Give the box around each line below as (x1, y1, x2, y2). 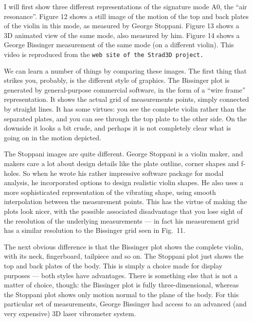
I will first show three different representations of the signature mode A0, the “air (4, 1, 247, 11)
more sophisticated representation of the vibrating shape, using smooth (4, 187, 216, 197)
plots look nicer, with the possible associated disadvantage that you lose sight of (4, 206, 243, 216)
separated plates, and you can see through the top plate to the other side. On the (4, 113, 247, 123)
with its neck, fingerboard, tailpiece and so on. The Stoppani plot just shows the (4, 251, 244, 261)
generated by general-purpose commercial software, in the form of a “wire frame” (4, 84, 246, 95)
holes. (4, 168, 21, 178)
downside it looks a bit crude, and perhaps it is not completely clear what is (4, 123, 231, 133)
